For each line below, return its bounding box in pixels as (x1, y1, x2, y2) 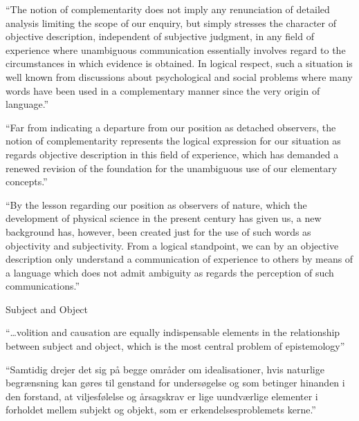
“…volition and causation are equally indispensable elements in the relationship (6, 325, 340, 339)
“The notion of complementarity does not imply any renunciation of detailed (6, 2, 330, 16)
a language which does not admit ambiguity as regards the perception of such (6, 265, 334, 279)
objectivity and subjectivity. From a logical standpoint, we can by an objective (6, 238, 339, 252)
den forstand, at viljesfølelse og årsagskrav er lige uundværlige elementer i (6, 389, 318, 403)
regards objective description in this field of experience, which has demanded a (6, 147, 339, 161)
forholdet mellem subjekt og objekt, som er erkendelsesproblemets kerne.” (6, 402, 316, 417)
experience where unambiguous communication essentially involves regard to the (6, 42, 346, 57)
